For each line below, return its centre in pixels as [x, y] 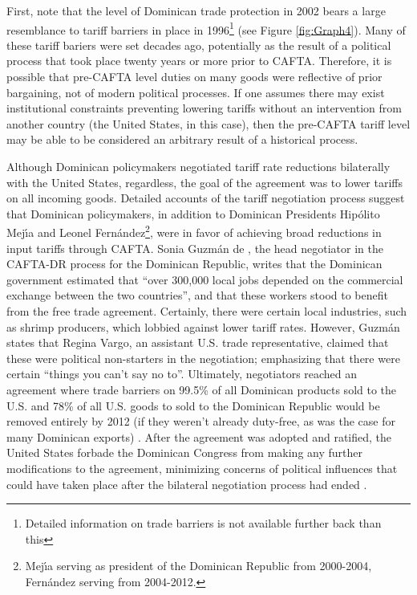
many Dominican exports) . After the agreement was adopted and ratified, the [199, 436]
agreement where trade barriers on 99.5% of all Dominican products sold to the [202, 389]
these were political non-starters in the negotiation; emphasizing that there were [203, 358]
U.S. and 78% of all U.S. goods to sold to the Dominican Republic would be [193, 405]
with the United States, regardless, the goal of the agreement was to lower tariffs [205, 182]
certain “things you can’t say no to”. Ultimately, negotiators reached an [182, 374]
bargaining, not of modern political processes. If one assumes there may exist [196, 92]
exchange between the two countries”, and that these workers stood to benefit [197, 295]
